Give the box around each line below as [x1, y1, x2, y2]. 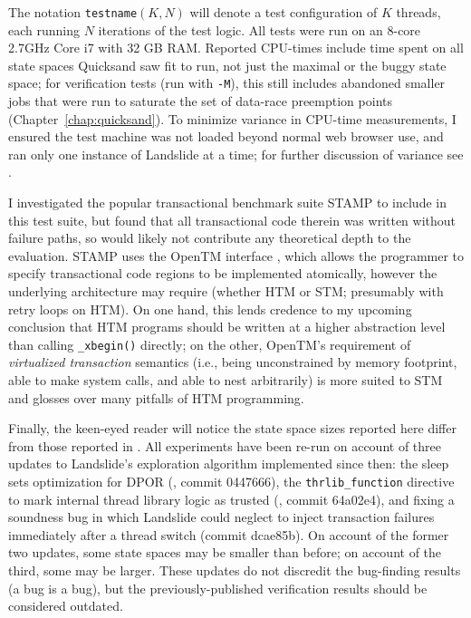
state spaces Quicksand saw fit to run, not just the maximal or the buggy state [8, 55, 447, 74]
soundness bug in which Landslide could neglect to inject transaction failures [8, 507, 435, 526]
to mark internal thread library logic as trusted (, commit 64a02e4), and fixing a [8, 489, 455, 508]
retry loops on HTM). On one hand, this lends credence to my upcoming [8, 299, 412, 318]
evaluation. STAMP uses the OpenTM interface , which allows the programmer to [8, 246, 465, 265]
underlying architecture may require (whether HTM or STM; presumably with [8, 282, 444, 301]
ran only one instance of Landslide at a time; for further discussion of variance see [8, 144, 464, 163]
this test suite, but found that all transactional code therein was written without [8, 210, 457, 229]
